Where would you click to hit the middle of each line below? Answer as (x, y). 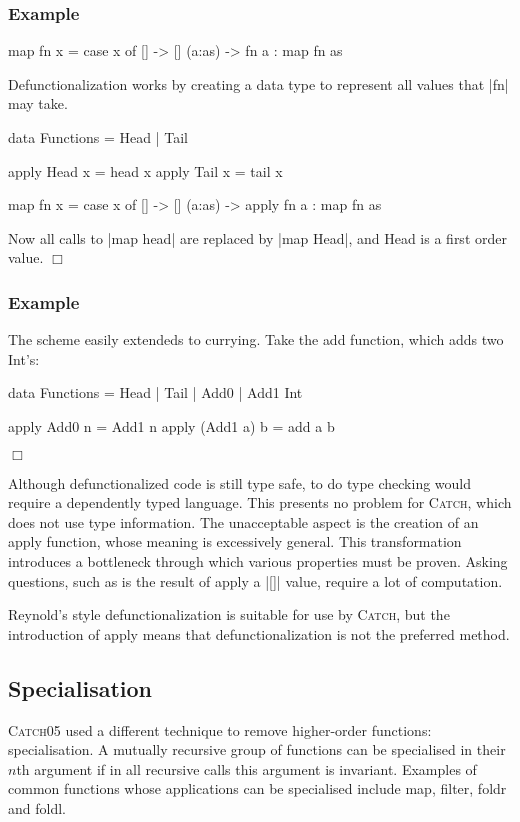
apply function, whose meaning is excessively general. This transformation (235, 541)
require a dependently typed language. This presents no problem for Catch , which (260, 502)
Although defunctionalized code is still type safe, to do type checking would (240, 482)
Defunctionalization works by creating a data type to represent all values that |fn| (258, 83)
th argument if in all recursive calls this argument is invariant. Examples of (246, 768)
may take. (38, 103)
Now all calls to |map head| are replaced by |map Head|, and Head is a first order (257, 237)
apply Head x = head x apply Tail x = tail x (145, 170)
